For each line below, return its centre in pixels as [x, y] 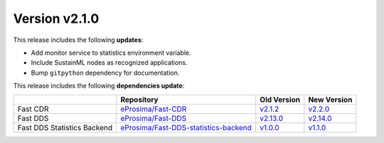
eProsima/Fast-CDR [154, 109]
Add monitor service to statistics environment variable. [111, 53]
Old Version [280, 100]
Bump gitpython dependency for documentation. [105, 73]
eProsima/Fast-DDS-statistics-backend [186, 127]
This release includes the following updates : [78, 40]
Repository [140, 100]
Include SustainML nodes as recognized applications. [109, 63]
